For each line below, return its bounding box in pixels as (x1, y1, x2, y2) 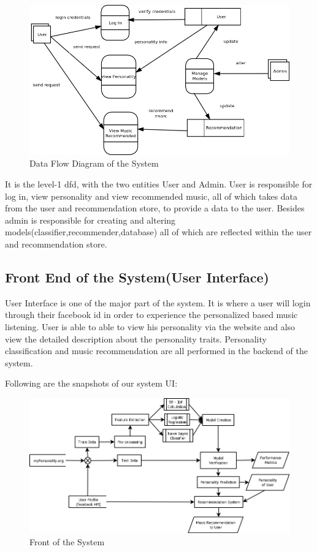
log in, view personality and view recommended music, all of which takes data (5, 189, 298, 202)
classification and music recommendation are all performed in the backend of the (5, 344, 308, 357)
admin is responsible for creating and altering (5, 213, 176, 226)
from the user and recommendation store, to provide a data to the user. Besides (5, 202, 305, 214)
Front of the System (29, 535, 105, 548)
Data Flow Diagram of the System (29, 157, 159, 170)
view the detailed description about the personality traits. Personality (5, 332, 267, 345)
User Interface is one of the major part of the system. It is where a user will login (5, 296, 311, 309)
